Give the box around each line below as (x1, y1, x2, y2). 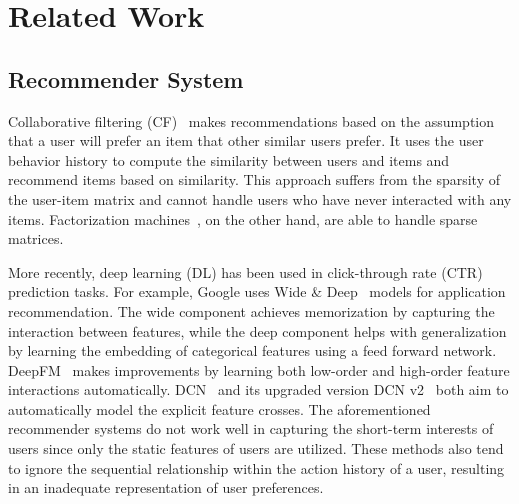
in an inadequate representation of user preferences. (8, 477, 324, 498)
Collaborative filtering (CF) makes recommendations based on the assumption (8, 110, 495, 131)
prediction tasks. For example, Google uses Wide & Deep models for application (8, 281, 506, 302)
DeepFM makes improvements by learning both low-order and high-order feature (8, 359, 510, 380)
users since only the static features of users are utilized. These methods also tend (8, 438, 504, 459)
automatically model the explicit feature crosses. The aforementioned (8, 398, 431, 419)
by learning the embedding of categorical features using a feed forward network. (8, 340, 497, 361)
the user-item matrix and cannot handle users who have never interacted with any (8, 188, 512, 209)
